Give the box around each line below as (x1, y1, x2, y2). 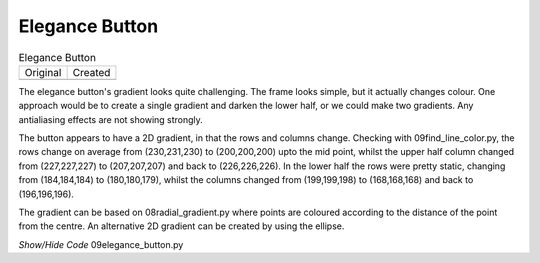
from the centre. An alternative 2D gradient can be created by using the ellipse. (18, 220, 345, 232)
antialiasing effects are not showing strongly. (18, 113, 204, 125)
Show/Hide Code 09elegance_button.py (18, 238, 184, 250)
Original (24, 65, 62, 79)
